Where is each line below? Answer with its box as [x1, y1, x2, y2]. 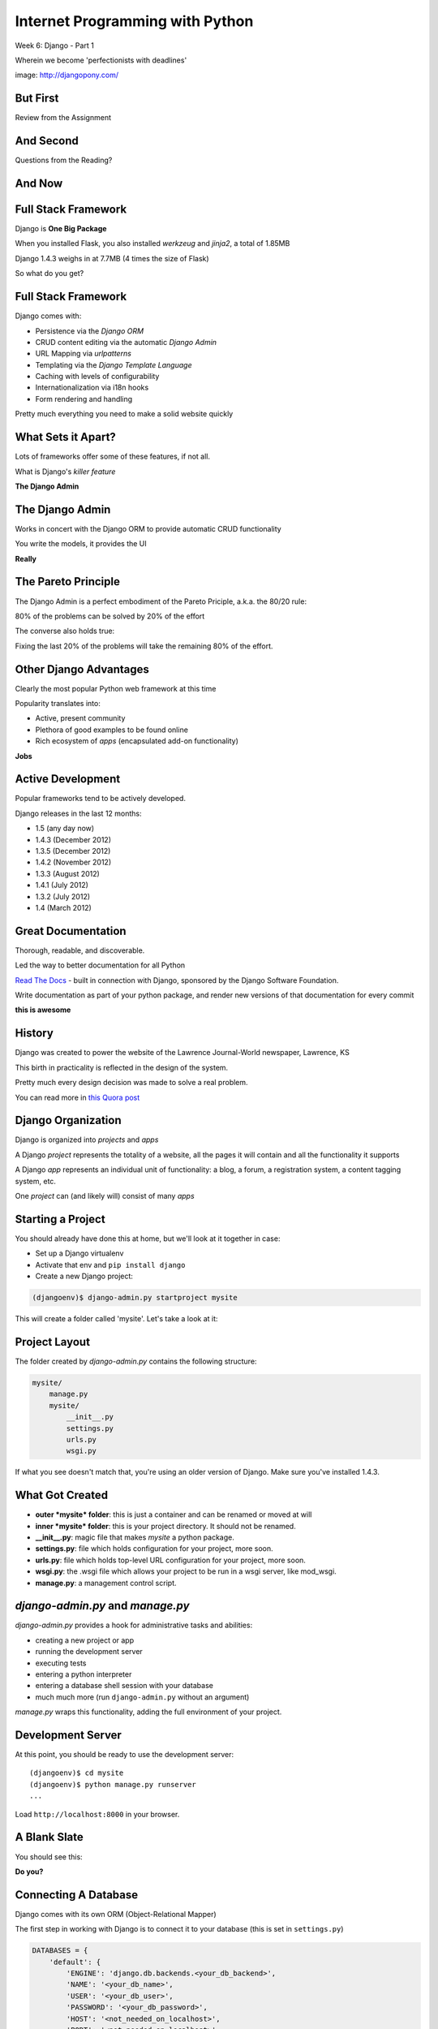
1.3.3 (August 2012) [35, 868, 101, 878]
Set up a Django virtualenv [35, 1248, 124, 1258]
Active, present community [35, 713, 126, 723]
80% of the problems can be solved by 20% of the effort [15, 611, 205, 621]
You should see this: [15, 1851, 83, 1862]
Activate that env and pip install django [35, 1260, 186, 1269]
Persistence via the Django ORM [35, 325, 144, 336]
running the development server [35, 1647, 144, 1656]
